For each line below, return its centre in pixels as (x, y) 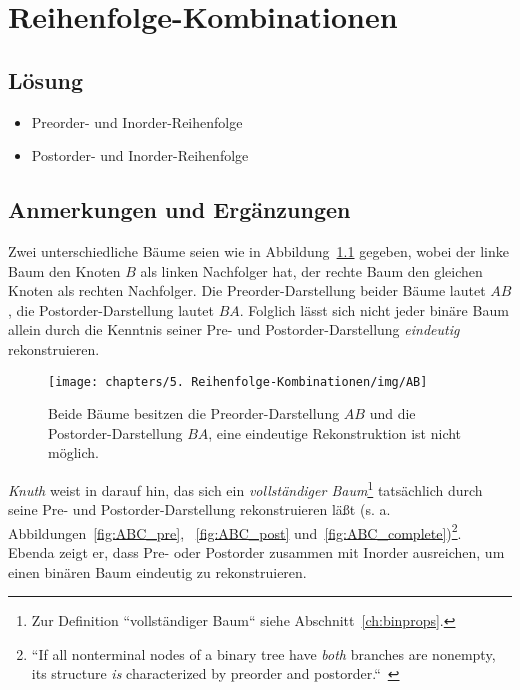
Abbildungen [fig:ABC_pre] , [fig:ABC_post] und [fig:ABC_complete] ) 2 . (235, 531)
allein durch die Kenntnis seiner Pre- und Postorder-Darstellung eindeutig (234, 329)
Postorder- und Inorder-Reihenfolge (140, 155)
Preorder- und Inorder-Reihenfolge (137, 121)
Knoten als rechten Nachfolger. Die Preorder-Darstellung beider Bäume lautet (247, 290)
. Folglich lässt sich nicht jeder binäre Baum (374, 309)
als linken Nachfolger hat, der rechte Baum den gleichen (311, 270)
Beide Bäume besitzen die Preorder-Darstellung (194, 413)
